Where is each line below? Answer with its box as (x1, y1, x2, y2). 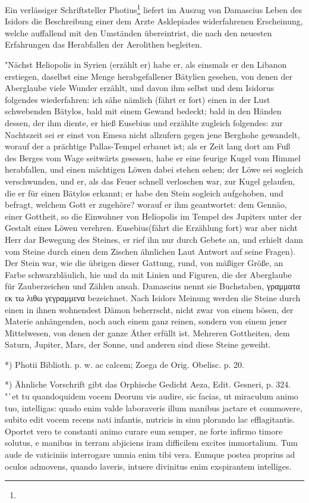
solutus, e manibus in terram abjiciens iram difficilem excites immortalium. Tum (5, 436, 298, 449)
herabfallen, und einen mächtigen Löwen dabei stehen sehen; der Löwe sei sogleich (5, 163, 304, 176)
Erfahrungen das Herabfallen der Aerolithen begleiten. (5, 38, 202, 51)
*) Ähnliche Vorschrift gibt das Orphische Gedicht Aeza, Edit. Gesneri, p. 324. (5, 378, 291, 390)
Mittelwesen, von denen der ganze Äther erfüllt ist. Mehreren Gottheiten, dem (5, 326, 290, 339)
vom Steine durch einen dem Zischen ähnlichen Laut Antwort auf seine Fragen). (5, 245, 296, 257)
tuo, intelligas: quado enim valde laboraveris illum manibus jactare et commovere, (5, 401, 302, 414)
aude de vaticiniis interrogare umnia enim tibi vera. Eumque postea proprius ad (5, 448, 295, 461)
